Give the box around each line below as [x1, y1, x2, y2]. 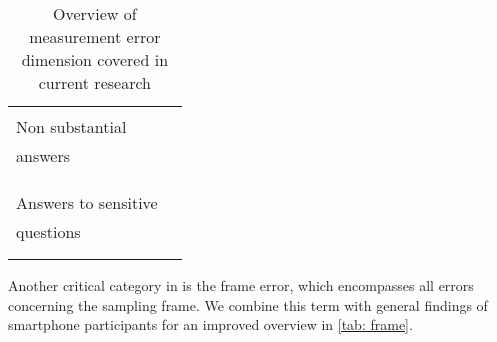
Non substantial [16, 115, 127, 138]
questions [16, 220, 81, 243]
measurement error [29, 25, 161, 48]
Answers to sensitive [16, 191, 158, 214]
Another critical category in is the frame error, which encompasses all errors [8, 275, 474, 295]
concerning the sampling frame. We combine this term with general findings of [8, 294, 488, 315]
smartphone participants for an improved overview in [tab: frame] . [8, 314, 413, 335]
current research [38, 71, 151, 94]
